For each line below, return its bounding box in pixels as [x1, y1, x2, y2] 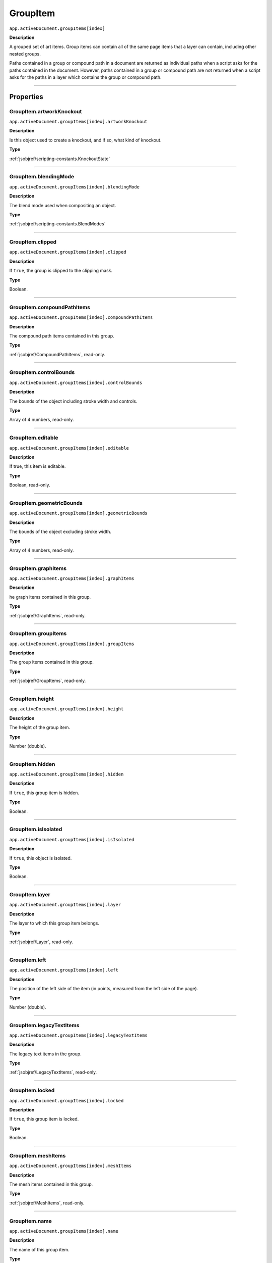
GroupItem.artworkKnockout [9, 108, 82, 115]
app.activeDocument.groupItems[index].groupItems [9, 641, 134, 647]
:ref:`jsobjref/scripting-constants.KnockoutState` [9, 156, 110, 162]
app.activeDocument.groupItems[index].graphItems [9, 575, 134, 581]
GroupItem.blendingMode [9, 173, 75, 180]
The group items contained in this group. [9, 659, 94, 665]
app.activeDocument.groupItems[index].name [9, 1228, 118, 1234]
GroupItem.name [9, 1218, 52, 1225]
